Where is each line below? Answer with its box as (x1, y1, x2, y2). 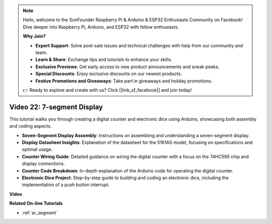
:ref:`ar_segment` (22, 209, 58, 215)
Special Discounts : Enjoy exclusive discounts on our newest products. (35, 71, 182, 77)
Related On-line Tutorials (9, 200, 63, 206)
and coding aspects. (9, 123, 52, 129)
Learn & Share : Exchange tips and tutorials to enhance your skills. (35, 57, 172, 63)
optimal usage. (22, 146, 53, 152)
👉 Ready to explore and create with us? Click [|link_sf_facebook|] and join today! (23, 87, 192, 93)
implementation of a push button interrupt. (22, 182, 110, 188)
